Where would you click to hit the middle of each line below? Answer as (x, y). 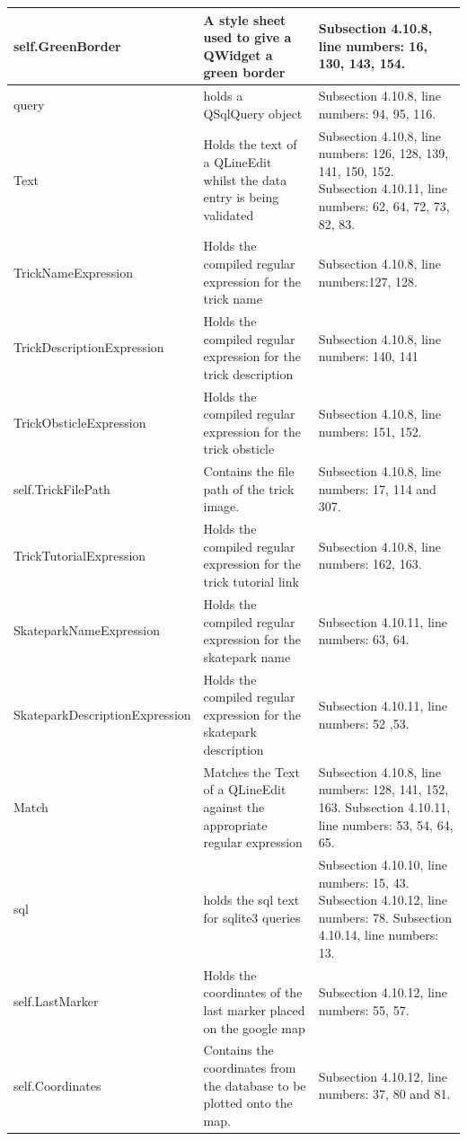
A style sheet (245, 19)
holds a (223, 96)
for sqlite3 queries (252, 917)
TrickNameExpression (74, 272)
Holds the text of (250, 144)
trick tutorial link (251, 582)
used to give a (247, 37)
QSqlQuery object (253, 113)
